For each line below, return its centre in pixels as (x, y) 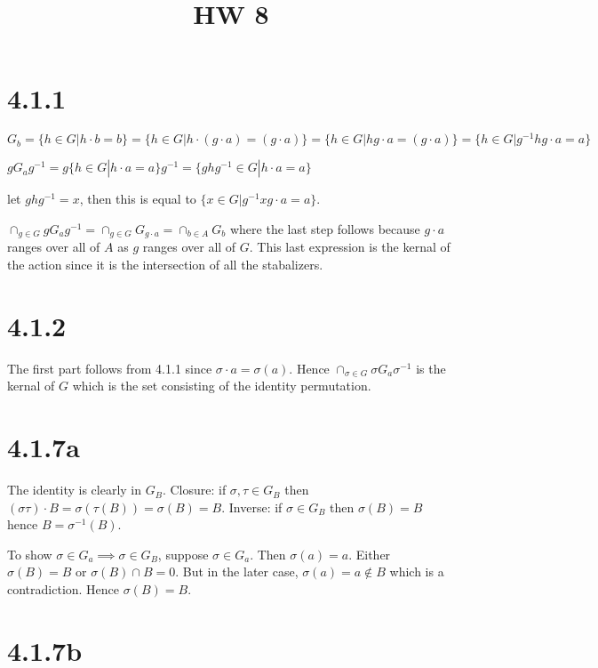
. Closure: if (194, 490)
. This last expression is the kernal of (350, 247)
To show (30, 554)
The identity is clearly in (75, 490)
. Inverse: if (252, 507)
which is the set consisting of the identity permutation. (222, 386)
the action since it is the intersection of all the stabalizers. (165, 265)
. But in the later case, (237, 571)
